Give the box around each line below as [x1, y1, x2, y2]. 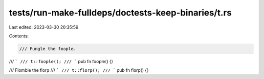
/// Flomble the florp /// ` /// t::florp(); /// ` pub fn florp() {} [9, 67, 149, 73]
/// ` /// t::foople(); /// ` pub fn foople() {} [9, 58, 113, 64]
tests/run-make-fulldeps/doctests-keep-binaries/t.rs [9, 7, 232, 18]
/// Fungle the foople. [19, 46, 77, 51]
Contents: [9, 33, 29, 39]
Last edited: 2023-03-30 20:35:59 [9, 24, 79, 30]
